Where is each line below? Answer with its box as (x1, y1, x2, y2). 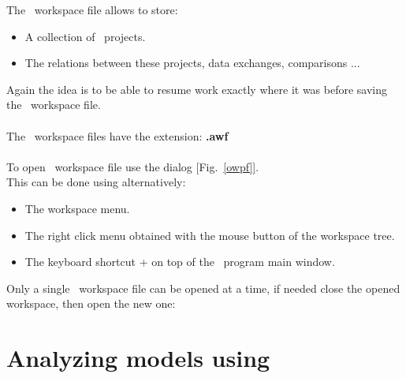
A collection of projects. (24, 28, 146, 44)
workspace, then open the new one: (6, 295, 176, 312)
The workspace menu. (24, 200, 130, 216)
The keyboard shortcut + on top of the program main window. (24, 253, 335, 270)
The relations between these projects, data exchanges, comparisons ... (24, 54, 360, 71)
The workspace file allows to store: (6, 2, 178, 17)
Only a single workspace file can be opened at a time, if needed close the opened (6, 279, 400, 296)
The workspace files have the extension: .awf (6, 127, 229, 144)
